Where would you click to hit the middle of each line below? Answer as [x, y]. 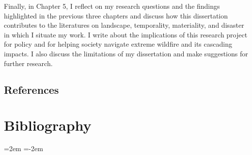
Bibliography [48, 125]
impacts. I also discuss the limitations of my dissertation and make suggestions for [126, 53]
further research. [28, 63]
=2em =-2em [24, 148]
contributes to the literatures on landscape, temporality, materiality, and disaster [124, 25]
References [31, 89]
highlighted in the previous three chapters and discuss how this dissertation [116, 15]
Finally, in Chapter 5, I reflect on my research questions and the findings [112, 6]
